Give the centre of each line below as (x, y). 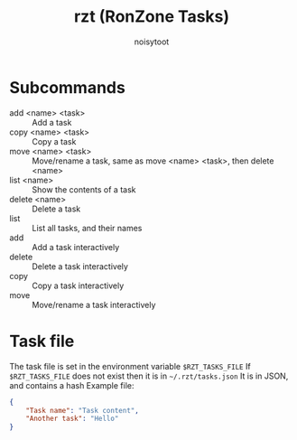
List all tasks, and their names (87, 228)
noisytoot (152, 42)
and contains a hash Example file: (72, 385)
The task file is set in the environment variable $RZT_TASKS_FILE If (130, 366)
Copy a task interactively (78, 286)
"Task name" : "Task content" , (83, 410)
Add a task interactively (76, 247)
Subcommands (68, 87)
